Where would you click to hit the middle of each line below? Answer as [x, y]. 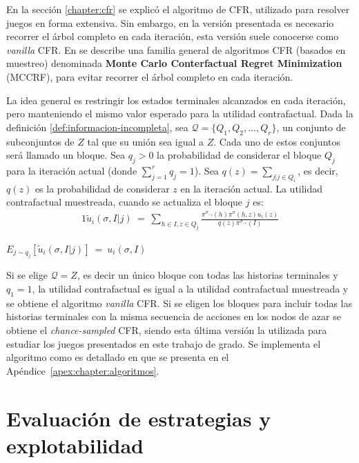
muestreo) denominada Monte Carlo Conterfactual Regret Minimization [174, 63]
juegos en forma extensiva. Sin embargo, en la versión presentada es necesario [170, 22]
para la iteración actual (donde [72, 170]
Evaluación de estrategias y [139, 418]
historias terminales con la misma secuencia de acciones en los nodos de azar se [174, 316]
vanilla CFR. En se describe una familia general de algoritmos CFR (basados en [176, 49]
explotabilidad [75, 445]
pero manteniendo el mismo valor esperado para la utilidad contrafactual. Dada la [180, 114]
